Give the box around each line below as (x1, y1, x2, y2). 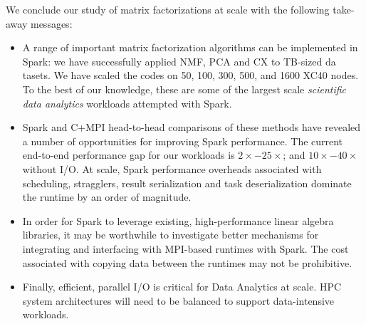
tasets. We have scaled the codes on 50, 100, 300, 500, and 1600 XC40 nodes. (22, 68, 359, 83)
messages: (30, 16, 73, 31)
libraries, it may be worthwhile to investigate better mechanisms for (22, 227, 319, 242)
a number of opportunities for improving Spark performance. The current (22, 133, 343, 148)
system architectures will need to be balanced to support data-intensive (22, 293, 335, 308)
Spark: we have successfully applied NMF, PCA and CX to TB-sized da (22, 53, 336, 68)
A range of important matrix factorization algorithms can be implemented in (22, 40, 358, 55)
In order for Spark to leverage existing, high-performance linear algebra (22, 213, 334, 228)
